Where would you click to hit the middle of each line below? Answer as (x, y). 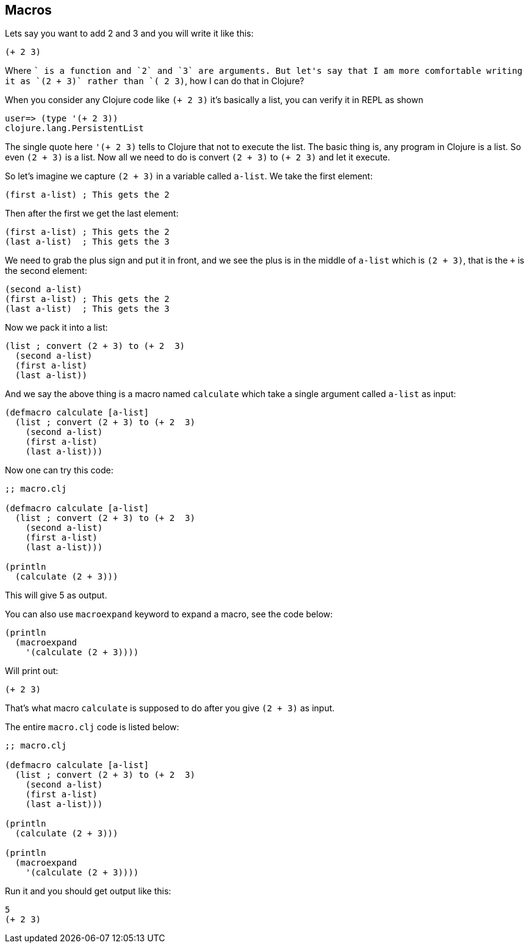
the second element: (46, 271)
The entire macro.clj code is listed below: (92, 727)
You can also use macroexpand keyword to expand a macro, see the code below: (169, 614)
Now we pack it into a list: (56, 328)
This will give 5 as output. (56, 595)
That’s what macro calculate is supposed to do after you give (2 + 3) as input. (170, 708)
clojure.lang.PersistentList (74, 128)
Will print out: (32, 671)
